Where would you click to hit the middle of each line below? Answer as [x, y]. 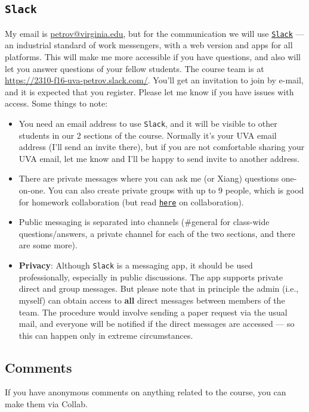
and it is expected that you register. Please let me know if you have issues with [149, 91]
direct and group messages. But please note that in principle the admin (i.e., [159, 288]
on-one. [32, 190]
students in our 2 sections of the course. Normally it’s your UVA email [148, 135]
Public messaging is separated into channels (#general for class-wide [144, 222]
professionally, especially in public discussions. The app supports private [151, 277]
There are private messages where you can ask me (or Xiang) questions [149, 178]
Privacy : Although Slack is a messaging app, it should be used [136, 265]
